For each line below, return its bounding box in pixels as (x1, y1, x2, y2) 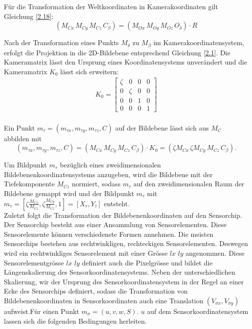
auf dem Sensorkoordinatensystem (147, 306, 249, 316)
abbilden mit (4, 133, 42, 143)
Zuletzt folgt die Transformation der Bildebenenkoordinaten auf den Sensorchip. (4, 210, 242, 220)
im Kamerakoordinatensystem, (153, 37, 244, 48)
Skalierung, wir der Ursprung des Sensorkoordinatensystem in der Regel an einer (4, 276, 244, 286)
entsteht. (104, 198, 130, 208)
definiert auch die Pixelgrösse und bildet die (82, 257, 213, 267)
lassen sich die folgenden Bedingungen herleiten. (4, 315, 147, 326)
